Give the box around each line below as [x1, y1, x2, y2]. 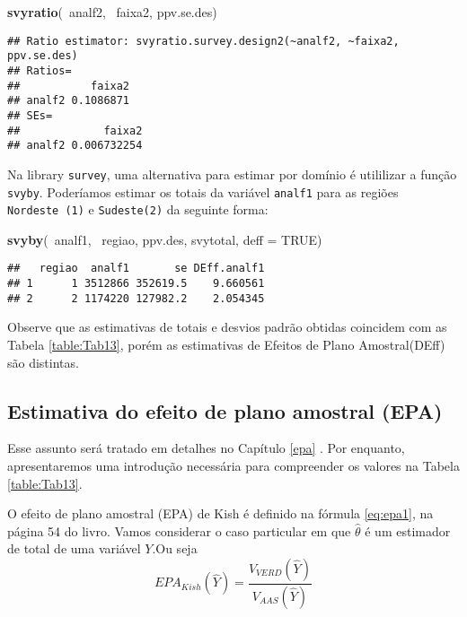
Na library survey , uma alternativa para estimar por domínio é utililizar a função [7, 164, 457, 183]
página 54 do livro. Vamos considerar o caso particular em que [7, 521, 351, 540]
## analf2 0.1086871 [7, 94, 130, 108]
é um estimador [365, 521, 451, 540]
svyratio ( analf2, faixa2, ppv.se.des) [7, 3, 217, 21]
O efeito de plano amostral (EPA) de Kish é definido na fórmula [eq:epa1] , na [7, 504, 434, 523]
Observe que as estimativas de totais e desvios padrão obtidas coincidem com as [7, 317, 447, 336]
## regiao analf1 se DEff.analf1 [7, 262, 265, 275]
